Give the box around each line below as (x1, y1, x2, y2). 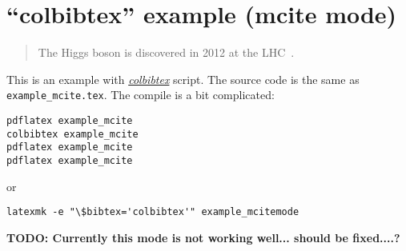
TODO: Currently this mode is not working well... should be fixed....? (6, 229, 400, 245)
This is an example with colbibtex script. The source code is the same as (6, 70, 360, 87)
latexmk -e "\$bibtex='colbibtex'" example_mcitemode (6, 206, 299, 218)
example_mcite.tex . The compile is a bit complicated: (6, 86, 275, 103)
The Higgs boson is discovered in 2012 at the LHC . (38, 44, 295, 61)
